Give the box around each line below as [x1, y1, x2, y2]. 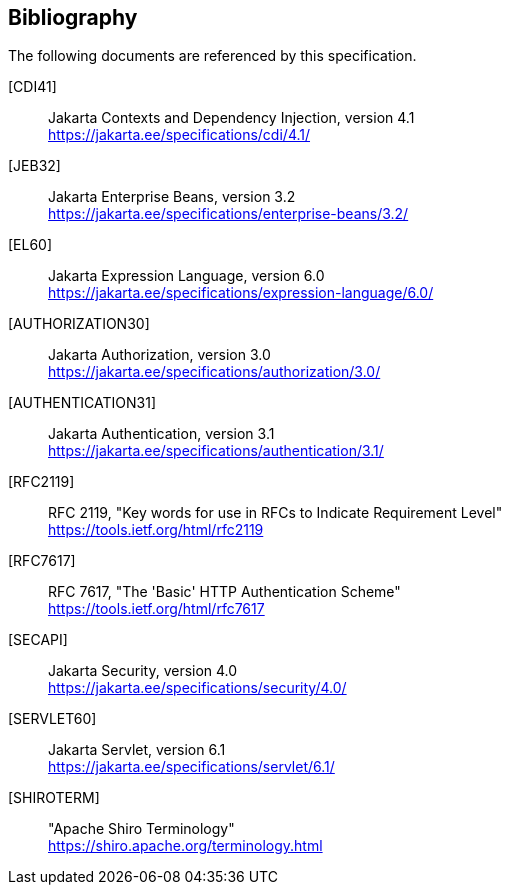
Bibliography [8, 5, 138, 30]
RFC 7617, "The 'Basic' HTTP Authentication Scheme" [48, 583, 401, 601]
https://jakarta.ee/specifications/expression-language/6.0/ [48, 284, 434, 302]
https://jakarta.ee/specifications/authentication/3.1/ [48, 442, 384, 460]
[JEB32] [8, 157, 61, 175]
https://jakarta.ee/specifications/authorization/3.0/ [48, 363, 381, 381]
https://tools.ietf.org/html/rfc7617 [48, 600, 265, 618]
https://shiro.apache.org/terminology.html [48, 837, 323, 855]
